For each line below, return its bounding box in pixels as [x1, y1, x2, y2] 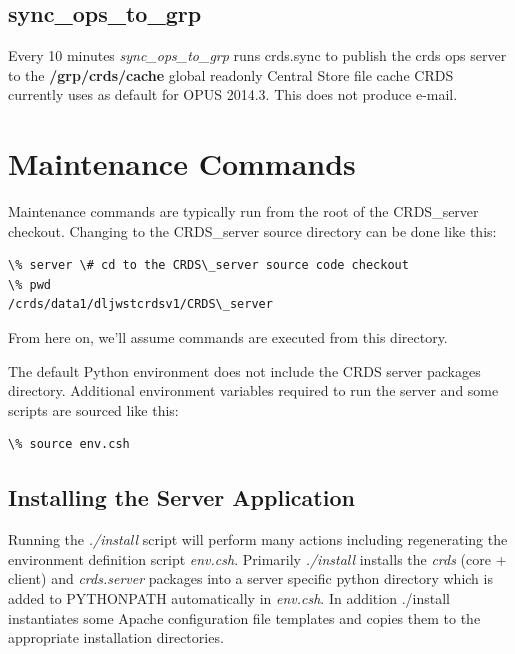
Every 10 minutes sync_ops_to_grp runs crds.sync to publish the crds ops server [8, 45, 507, 66]
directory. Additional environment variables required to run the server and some [8, 380, 499, 401]
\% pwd [8, 277, 51, 292]
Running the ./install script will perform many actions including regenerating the [8, 529, 508, 550]
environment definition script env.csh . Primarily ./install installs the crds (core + [8, 548, 507, 569]
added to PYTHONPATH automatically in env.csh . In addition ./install [8, 588, 450, 609]
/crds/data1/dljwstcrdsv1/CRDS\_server [8, 297, 273, 312]
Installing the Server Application [8, 482, 355, 513]
